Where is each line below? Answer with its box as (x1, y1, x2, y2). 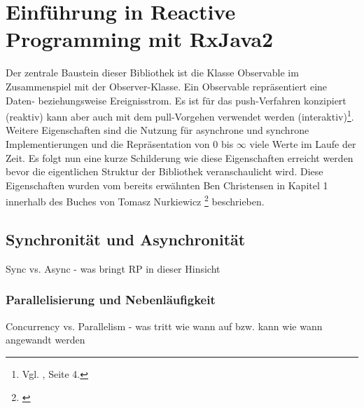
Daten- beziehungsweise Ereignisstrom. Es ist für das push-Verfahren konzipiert (6, 93, 346, 107)
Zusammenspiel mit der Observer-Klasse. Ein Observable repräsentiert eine (6, 79, 328, 93)
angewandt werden (6, 332, 85, 347)
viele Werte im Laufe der (249, 136, 356, 151)
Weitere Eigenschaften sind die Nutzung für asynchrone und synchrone (6, 123, 309, 137)
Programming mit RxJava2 (6, 25, 274, 53)
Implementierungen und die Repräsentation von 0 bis (6, 136, 234, 151)
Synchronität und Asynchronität (6, 228, 246, 250)
